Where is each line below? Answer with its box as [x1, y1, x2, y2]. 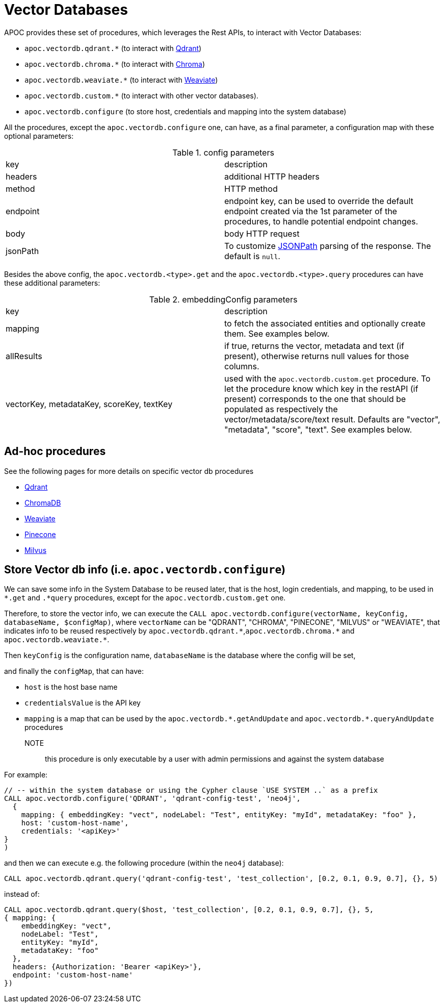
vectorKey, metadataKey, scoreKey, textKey [6, 398, 173, 409]
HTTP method [224, 183, 278, 194]
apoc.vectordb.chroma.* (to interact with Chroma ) [24, 59, 205, 68]
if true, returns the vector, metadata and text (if [224, 340, 404, 351]
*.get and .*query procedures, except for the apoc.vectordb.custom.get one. [4, 593, 286, 602]
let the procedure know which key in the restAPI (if [224, 383, 419, 394]
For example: [4, 770, 48, 779]
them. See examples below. [224, 328, 330, 339]
